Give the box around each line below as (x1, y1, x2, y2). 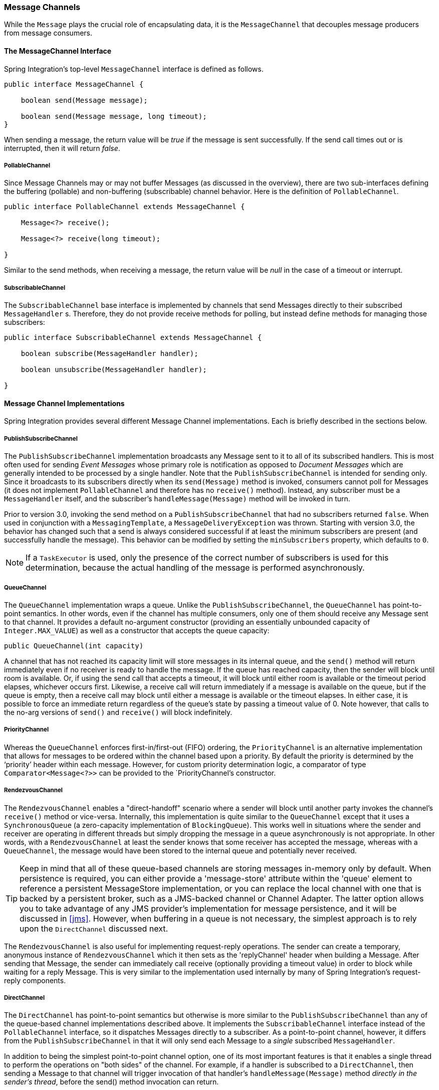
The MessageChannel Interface (4, 46, 112, 55)
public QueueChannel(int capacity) (4, 641, 144, 650)
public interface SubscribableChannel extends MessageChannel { (4, 333, 262, 342)
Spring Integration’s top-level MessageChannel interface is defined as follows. (4, 64, 264, 73)
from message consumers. (4, 29, 93, 38)
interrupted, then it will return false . (4, 143, 120, 152)
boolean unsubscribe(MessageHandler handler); (21, 366, 207, 374)
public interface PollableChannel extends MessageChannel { (4, 203, 245, 211)
